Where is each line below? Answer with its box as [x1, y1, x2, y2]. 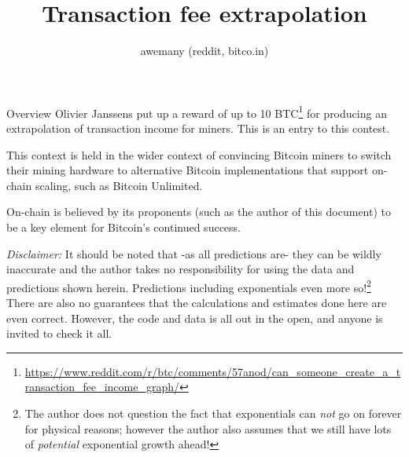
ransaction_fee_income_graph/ [24, 378, 179, 395]
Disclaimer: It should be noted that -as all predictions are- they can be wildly [6, 245, 381, 261]
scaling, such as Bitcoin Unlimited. [35, 177, 203, 193]
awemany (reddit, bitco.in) [140, 42, 269, 59]
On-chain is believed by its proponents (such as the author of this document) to [6, 203, 391, 220]
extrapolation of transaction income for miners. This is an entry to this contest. [6, 119, 390, 136]
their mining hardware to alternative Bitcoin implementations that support [6, 162, 369, 178]
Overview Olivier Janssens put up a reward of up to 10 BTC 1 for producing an [6, 102, 387, 121]
